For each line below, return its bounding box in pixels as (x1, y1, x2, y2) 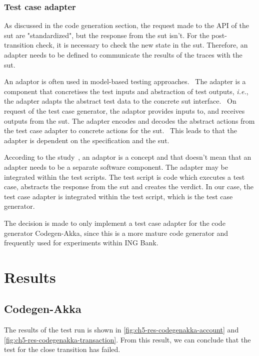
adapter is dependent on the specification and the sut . (4, 135, 169, 145)
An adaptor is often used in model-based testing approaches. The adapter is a (4, 76, 246, 87)
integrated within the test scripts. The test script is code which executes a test (4, 171, 245, 182)
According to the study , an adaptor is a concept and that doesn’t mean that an (4, 152, 251, 162)
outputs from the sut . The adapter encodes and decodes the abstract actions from (4, 115, 255, 126)
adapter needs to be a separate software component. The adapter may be (4, 161, 228, 172)
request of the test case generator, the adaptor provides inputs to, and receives (4, 105, 245, 116)
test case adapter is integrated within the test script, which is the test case (4, 191, 233, 201)
